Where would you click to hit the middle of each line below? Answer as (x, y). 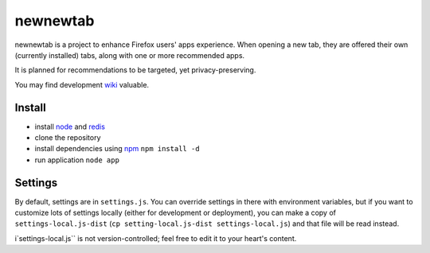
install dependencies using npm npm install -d (117, 149)
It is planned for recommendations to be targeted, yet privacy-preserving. (135, 70)
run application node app (77, 160)
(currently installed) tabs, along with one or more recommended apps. (130, 55)
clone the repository (68, 138)
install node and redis (70, 127)
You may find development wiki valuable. (82, 84)
